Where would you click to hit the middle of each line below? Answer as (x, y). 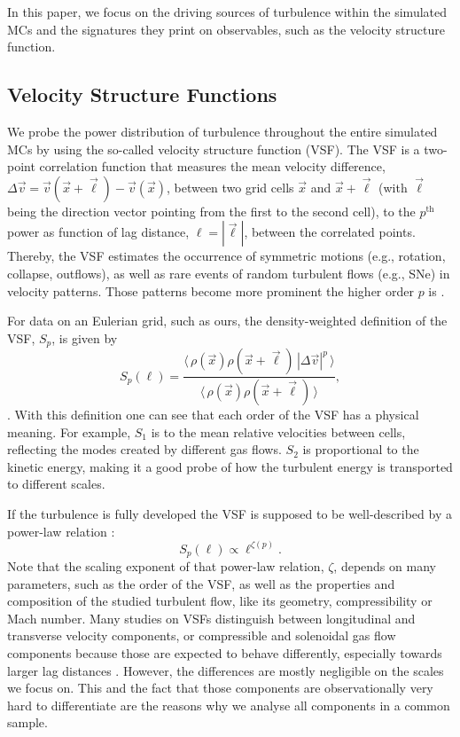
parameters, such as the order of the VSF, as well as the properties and (201, 583)
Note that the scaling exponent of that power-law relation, (166, 566)
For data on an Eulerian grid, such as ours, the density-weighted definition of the (227, 321)
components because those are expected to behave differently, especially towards (225, 653)
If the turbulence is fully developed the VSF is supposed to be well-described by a (230, 514)
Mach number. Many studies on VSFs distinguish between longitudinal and (211, 618)
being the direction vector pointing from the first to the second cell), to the (211, 211)
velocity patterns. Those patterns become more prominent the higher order (211, 290)
